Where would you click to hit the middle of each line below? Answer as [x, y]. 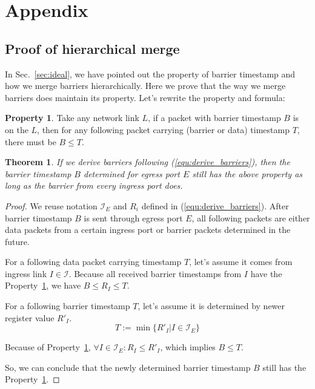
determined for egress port [131, 173]
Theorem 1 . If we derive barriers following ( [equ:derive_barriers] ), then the [148, 162]
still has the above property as [247, 173]
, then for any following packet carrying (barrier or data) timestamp [163, 129]
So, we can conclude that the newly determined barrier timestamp [128, 367]
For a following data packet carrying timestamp [93, 262]
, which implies [188, 347]
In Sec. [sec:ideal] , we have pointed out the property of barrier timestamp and [150, 74]
